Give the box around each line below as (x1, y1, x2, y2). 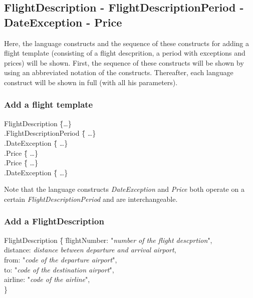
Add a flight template (4, 98, 93, 111)
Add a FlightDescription (4, 215, 104, 227)
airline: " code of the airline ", (4, 274, 90, 284)
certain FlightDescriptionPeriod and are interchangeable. (4, 193, 178, 204)
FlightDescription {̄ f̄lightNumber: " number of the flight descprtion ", (4, 234, 212, 245)
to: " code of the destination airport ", (4, 264, 114, 274)
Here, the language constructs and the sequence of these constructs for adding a (4, 38, 249, 48)
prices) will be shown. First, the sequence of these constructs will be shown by (4, 57, 244, 68)
